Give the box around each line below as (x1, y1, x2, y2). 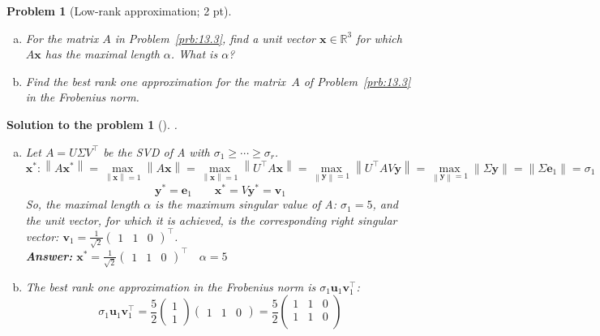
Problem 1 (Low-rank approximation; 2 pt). (6, 2, 232, 19)
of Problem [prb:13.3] (303, 72, 411, 89)
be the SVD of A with (103, 143, 210, 160)
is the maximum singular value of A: (155, 196, 337, 213)
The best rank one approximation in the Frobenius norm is (25, 278, 316, 295)
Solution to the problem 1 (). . (6, 115, 178, 132)
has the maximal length (45, 45, 160, 62)
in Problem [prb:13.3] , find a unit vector (114, 29, 315, 46)
